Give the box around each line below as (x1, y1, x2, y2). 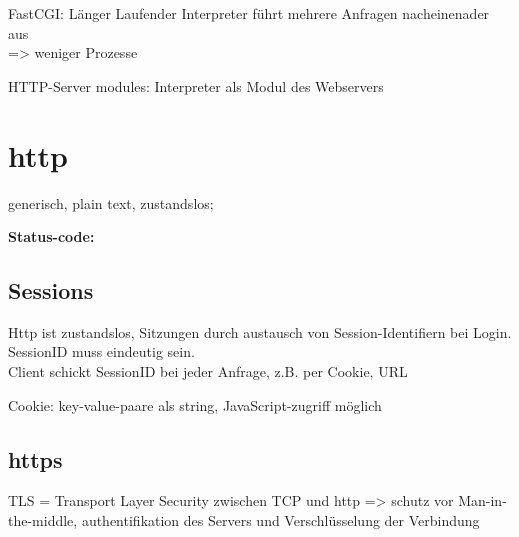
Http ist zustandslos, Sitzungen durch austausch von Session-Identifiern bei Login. (8, 321, 512, 342)
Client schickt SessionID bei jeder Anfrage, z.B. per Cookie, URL (8, 361, 408, 382)
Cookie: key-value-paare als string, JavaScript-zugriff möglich (8, 394, 382, 415)
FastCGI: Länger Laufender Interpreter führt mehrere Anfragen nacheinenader (8, 3, 490, 23)
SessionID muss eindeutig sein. (8, 341, 195, 362)
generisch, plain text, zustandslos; (8, 192, 214, 213)
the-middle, (8, 510, 78, 531)
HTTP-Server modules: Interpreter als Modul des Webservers (8, 75, 384, 96)
